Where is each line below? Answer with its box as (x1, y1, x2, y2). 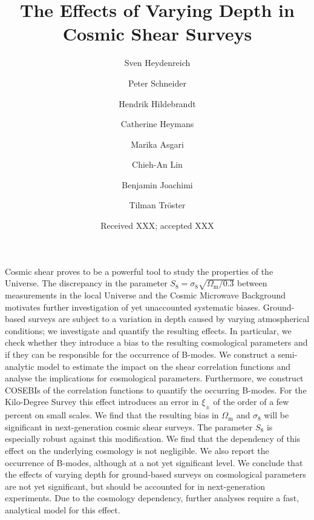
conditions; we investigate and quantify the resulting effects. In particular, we (5, 324, 292, 337)
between (237, 277, 267, 289)
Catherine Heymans (120, 117, 194, 130)
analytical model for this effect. (5, 503, 120, 516)
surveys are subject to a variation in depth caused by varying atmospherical (28, 312, 310, 325)
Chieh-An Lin (132, 158, 183, 171)
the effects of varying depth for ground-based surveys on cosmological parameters (5, 468, 306, 481)
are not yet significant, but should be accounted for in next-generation (5, 479, 266, 492)
